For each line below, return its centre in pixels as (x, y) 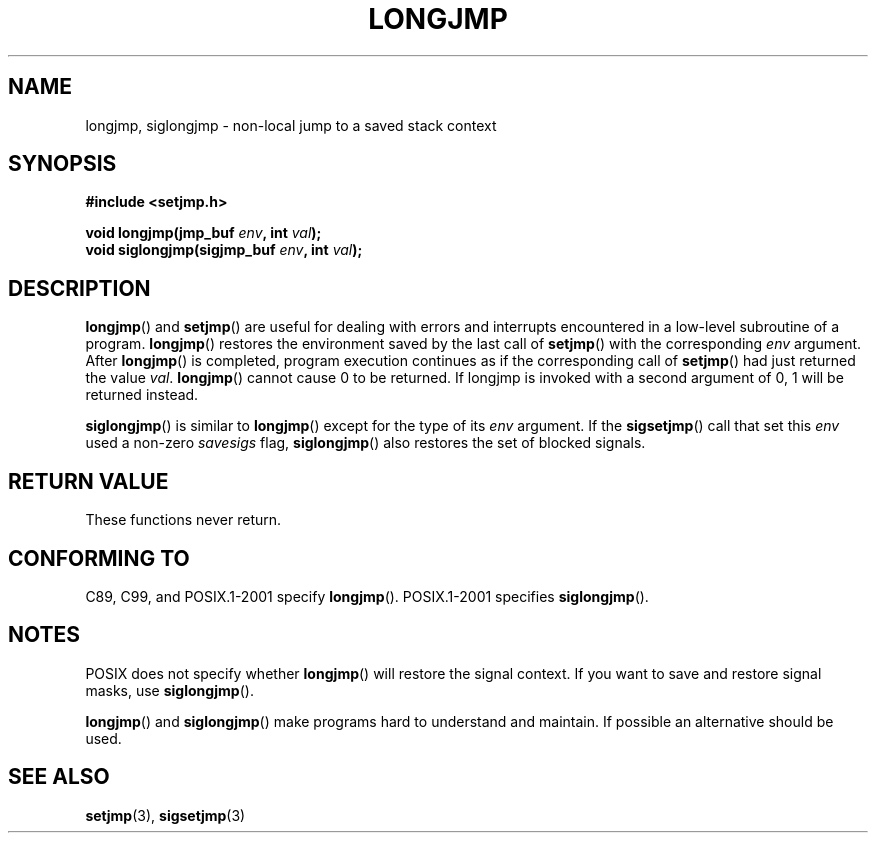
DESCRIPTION (79, 288)
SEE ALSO (59, 777)
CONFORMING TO (99, 558)
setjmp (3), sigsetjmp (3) (165, 815)
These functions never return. (183, 520)
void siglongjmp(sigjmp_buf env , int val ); (224, 250)
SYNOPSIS (62, 164)
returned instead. (142, 395)
